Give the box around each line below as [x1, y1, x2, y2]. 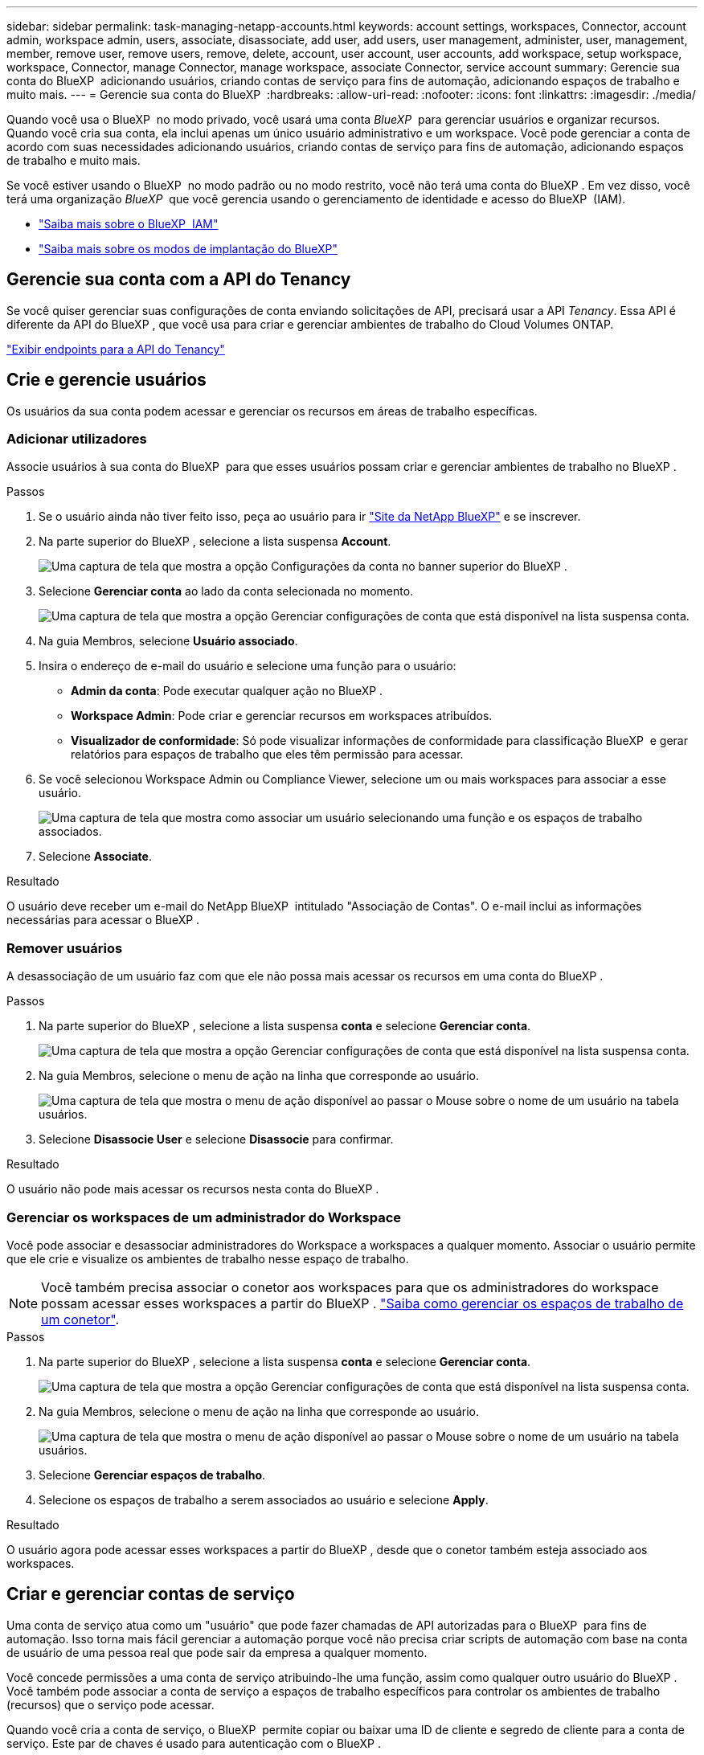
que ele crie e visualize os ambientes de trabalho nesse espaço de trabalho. [6, 1251, 409, 1266]
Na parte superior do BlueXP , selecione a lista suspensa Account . [39, 534, 391, 549]
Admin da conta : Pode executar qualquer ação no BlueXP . [71, 684, 383, 698]
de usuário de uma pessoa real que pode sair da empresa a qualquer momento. [6, 1645, 428, 1659]
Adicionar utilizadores [6, 431, 147, 448]
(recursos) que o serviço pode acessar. [6, 1697, 215, 1712]
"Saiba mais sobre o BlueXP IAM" [39, 217, 219, 231]
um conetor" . [41, 1311, 119, 1327]
